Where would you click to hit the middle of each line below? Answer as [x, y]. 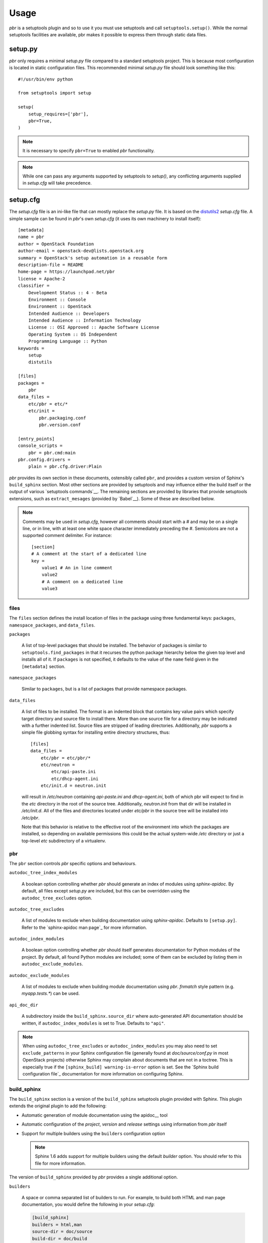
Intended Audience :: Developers [69, 313]
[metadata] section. [43, 666]
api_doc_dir [24, 1005]
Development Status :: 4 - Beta [67, 293]
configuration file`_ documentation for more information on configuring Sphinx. [103, 1073]
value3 [50, 589]
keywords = [31, 348]
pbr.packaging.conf [63, 418]
